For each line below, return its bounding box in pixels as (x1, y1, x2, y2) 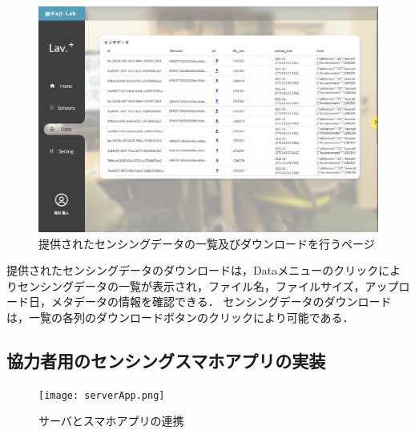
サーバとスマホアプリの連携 (38, 412, 184, 429)
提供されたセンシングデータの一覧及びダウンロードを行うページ (38, 235, 375, 251)
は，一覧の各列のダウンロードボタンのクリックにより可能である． (6, 308, 354, 325)
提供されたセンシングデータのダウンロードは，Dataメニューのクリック (6, 262, 379, 279)
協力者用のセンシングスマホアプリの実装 (6, 348, 326, 372)
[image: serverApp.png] (38, 389, 165, 401)
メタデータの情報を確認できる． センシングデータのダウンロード (50, 293, 392, 310)
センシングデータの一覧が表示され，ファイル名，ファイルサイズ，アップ (17, 277, 399, 294)
